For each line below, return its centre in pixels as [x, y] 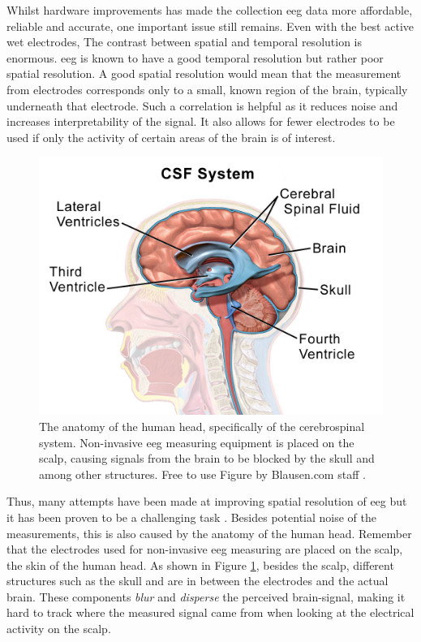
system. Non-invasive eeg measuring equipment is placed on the [197, 442]
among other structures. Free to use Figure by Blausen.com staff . [202, 474]
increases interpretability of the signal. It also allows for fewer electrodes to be [201, 121]
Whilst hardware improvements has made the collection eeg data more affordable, [210, 10]
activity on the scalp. [59, 629]
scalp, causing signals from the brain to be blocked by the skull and [207, 458]
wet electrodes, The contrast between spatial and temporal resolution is [185, 42]
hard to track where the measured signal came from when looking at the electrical [210, 612]
